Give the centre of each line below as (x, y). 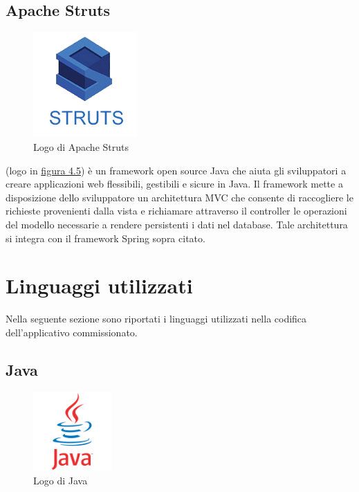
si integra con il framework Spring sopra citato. (105, 238)
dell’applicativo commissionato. (72, 332)
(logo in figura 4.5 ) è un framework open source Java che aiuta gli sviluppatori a (176, 170)
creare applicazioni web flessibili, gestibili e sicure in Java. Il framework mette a (174, 184)
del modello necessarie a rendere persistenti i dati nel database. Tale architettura (177, 224)
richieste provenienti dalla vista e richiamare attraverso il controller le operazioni (176, 211)
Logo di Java (61, 480)
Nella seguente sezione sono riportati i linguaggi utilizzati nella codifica (156, 319)
